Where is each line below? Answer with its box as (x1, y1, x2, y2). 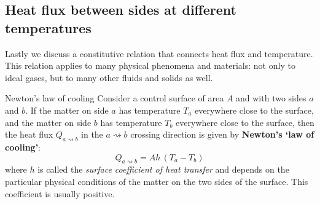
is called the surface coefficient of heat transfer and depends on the (37, 163, 289, 176)
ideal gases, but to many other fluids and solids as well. (5, 71, 213, 84)
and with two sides (236, 92, 306, 104)
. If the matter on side (25, 103, 109, 116)
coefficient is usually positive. (5, 187, 115, 200)
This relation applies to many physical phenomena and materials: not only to (5, 59, 295, 72)
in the (81, 128, 103, 141)
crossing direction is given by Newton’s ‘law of (130, 128, 314, 141)
